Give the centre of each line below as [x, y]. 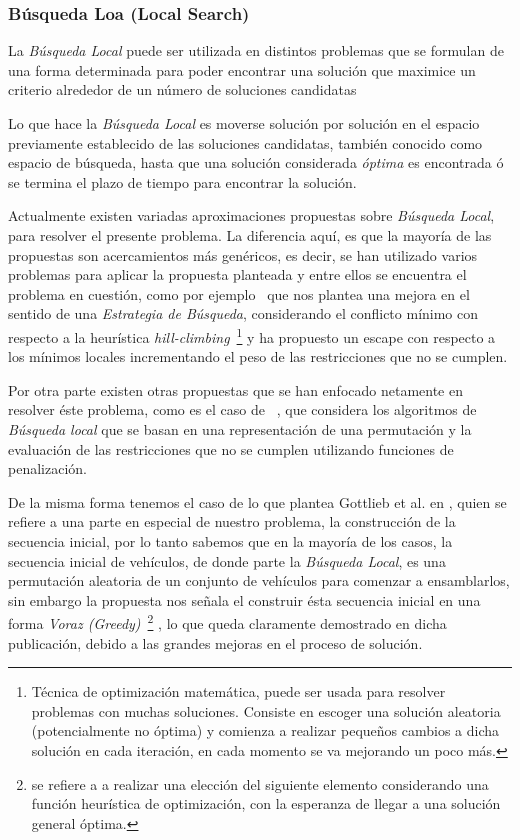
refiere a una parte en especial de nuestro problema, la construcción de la [232, 521]
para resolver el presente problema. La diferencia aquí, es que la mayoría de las [250, 234]
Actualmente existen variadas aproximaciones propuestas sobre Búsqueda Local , [251, 215]
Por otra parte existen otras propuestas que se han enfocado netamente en [235, 389]
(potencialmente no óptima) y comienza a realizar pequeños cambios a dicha [265, 730]
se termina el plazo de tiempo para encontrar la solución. [182, 181]
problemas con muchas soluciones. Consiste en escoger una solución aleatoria [266, 710]
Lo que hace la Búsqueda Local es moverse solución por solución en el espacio [244, 123]
